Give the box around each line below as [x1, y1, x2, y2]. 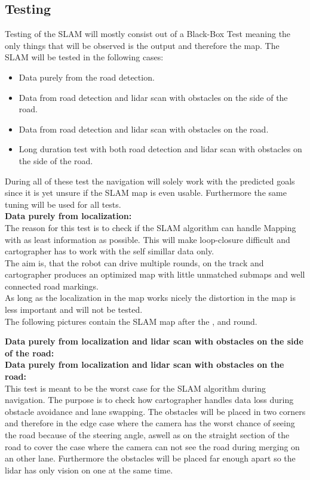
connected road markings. [5, 279, 99, 292]
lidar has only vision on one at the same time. [5, 463, 173, 476]
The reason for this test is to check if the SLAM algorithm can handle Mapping [5, 221, 296, 233]
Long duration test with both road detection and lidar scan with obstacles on [19, 143, 302, 155]
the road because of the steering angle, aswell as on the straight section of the [5, 429, 290, 441]
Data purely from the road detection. [19, 70, 155, 83]
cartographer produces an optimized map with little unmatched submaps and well [5, 268, 305, 281]
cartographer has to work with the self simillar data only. [5, 245, 214, 257]
